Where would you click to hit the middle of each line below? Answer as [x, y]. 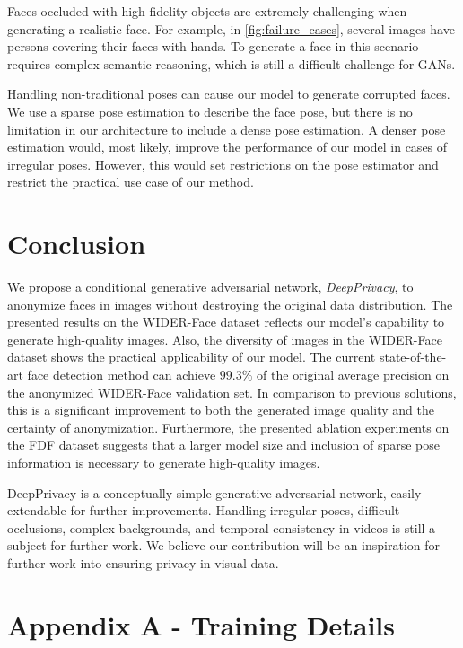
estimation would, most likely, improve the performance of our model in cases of [227, 147]
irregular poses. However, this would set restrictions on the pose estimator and [223, 164]
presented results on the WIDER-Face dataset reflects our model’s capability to [226, 322]
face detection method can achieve [122, 375]
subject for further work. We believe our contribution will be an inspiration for [223, 545]
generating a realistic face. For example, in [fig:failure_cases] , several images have [231, 28]
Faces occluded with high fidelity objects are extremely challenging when [207, 11]
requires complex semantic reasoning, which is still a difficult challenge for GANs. [231, 63]
